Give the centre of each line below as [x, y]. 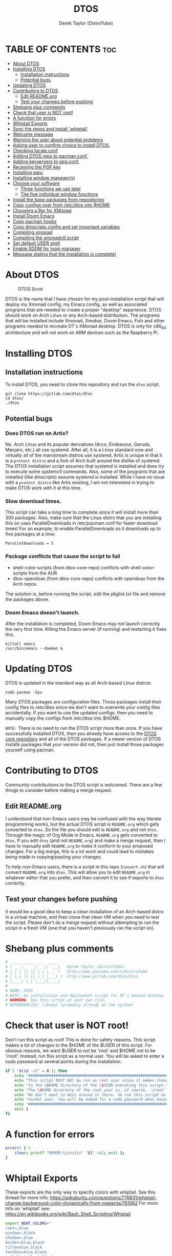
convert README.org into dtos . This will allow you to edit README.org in [78, 872]
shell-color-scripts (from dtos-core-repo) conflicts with [71, 567]
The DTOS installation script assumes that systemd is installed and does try [85, 466]
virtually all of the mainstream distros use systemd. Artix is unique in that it [84, 455]
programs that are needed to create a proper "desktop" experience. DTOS [83, 310]
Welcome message [33, 134]
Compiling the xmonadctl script [46, 238]
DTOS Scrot [30, 289]
